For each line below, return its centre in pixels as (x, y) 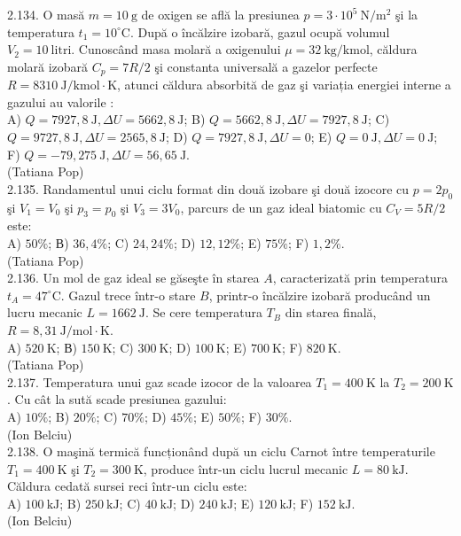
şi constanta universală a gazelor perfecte (266, 66)
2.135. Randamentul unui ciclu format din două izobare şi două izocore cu (208, 188)
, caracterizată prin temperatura (360, 278)
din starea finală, (331, 312)
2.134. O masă (46, 14)
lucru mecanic (45, 312)
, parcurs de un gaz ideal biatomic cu (281, 207)
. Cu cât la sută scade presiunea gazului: (117, 399)
